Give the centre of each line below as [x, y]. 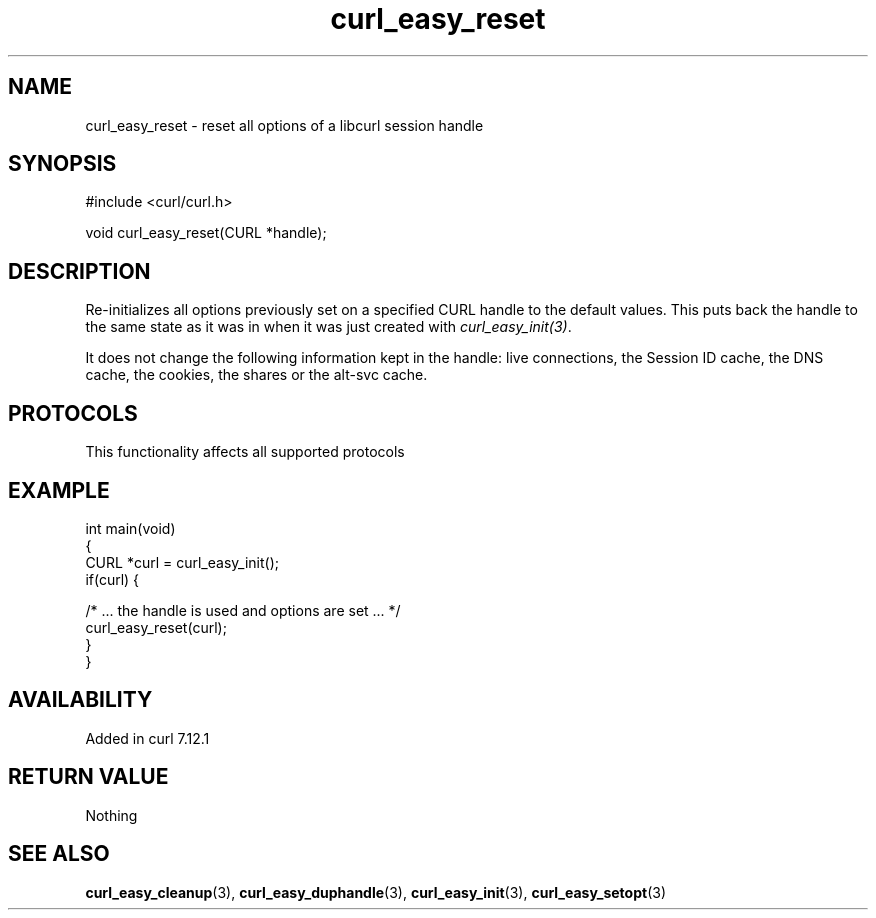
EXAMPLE [59, 490]
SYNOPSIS [62, 164]
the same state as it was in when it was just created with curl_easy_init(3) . [328, 327]
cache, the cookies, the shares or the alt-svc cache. [256, 375]
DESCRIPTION [79, 271]
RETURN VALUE [88, 777]
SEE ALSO [59, 854]
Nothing [111, 815]
